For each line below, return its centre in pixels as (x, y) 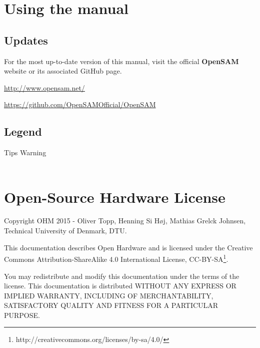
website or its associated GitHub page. (63, 71)
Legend (23, 131)
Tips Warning (25, 152)
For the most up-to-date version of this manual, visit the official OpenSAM (121, 61)
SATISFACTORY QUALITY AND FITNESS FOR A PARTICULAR (111, 305)
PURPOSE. (22, 315)
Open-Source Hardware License (115, 197)
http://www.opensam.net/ (44, 87)
